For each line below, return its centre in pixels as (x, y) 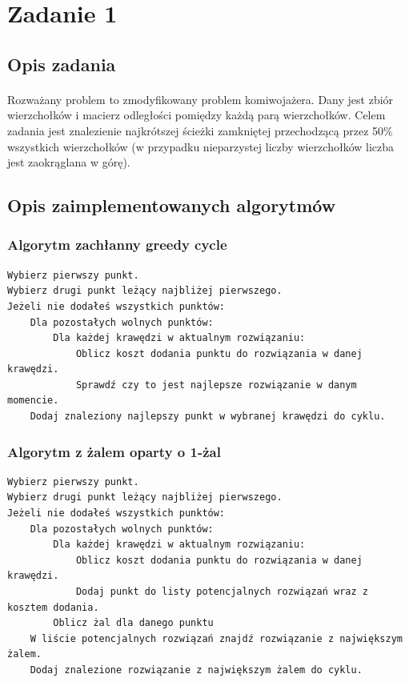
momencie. (33, 401)
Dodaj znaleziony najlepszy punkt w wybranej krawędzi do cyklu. (208, 417)
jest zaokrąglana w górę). (69, 162)
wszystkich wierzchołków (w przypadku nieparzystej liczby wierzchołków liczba (201, 146)
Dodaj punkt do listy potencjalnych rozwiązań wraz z (222, 592)
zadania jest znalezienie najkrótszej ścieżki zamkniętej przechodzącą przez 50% (200, 130)
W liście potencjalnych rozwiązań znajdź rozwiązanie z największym (216, 638)
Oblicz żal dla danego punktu (133, 623)
